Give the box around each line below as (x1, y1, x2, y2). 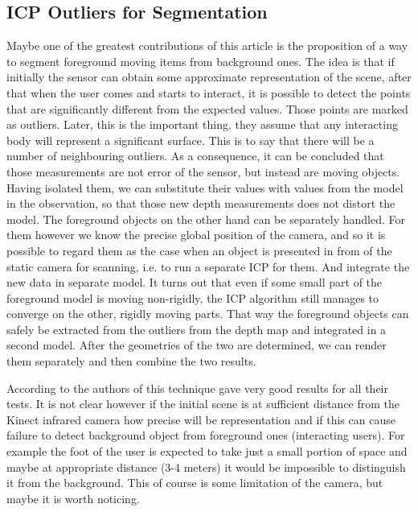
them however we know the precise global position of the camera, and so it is (6, 226, 386, 243)
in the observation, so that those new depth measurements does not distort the (6, 195, 395, 212)
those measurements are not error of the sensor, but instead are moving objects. (6, 163, 400, 180)
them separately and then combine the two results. (6, 353, 256, 370)
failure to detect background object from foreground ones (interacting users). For (6, 427, 405, 444)
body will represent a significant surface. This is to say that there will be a (6, 131, 375, 148)
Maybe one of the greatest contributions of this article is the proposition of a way (6, 37, 408, 54)
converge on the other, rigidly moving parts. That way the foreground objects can (6, 305, 409, 322)
